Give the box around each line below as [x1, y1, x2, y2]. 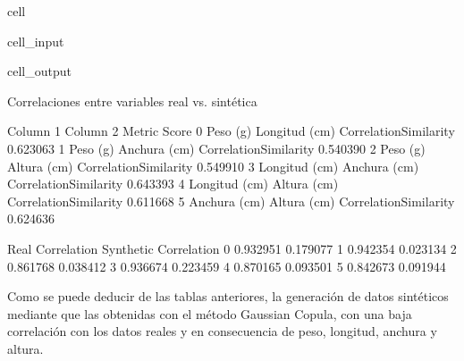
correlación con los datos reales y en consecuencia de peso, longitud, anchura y [7, 322, 437, 340]
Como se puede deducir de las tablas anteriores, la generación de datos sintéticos [7, 287, 449, 306]
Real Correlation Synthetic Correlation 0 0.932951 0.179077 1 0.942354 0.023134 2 [7, 239, 457, 257]
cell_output [7, 62, 72, 80]
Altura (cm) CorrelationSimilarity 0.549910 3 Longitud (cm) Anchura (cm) [7, 156, 419, 175]
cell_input [7, 31, 64, 50]
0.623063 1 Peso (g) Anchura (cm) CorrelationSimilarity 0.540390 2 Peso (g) [7, 139, 426, 157]
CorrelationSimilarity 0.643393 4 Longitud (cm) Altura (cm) [7, 174, 339, 193]
